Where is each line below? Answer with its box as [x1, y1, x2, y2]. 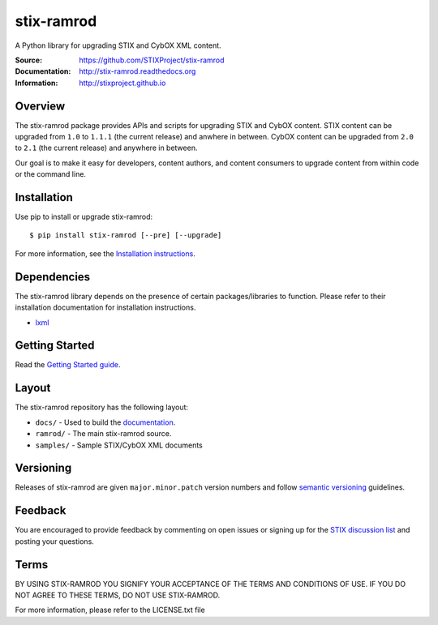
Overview [15, 99, 66, 113]
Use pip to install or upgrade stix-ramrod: [15, 212, 153, 222]
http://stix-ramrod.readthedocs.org [79, 66, 196, 76]
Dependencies [15, 270, 91, 284]
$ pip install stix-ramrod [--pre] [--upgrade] [29, 231, 222, 240]
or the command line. [15, 169, 87, 179]
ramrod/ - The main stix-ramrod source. [35, 429, 172, 439]
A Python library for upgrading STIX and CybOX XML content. [15, 41, 222, 50]
